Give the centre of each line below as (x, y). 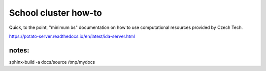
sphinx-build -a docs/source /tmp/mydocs (52, 62)
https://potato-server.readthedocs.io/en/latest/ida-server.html (72, 36)
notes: (19, 50)
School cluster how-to (55, 13)
